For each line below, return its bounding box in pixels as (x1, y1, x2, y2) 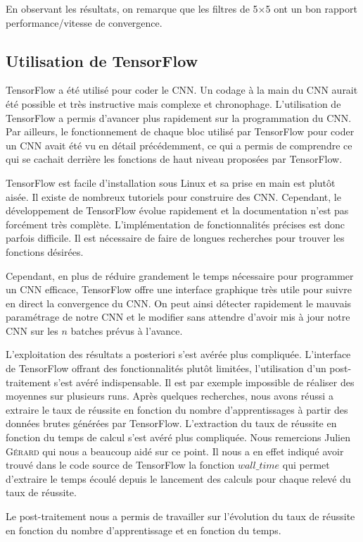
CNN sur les (6, 323, 58, 338)
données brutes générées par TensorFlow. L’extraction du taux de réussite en (6, 416, 337, 431)
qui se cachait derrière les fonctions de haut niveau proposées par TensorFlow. (6, 152, 343, 166)
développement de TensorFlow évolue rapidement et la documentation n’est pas (6, 203, 349, 218)
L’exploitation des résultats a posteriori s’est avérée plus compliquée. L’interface (6, 347, 351, 362)
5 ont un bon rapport (265, 1, 357, 16)
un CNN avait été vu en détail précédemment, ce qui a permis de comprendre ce (6, 137, 352, 152)
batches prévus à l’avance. (70, 323, 183, 338)
